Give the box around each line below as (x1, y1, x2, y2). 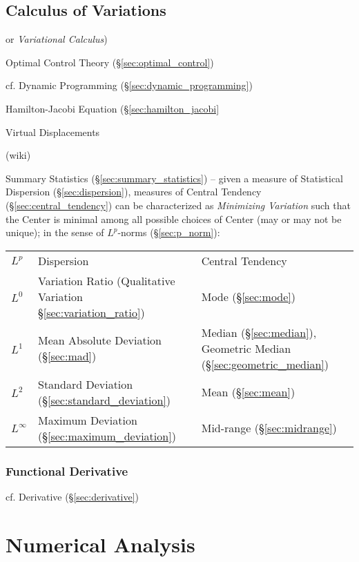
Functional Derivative (6, 462, 128, 479)
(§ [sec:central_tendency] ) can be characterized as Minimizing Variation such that (6, 197, 351, 212)
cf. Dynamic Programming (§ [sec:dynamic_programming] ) (6, 78, 253, 93)
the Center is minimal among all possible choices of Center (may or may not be (6, 211, 342, 226)
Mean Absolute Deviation (38, 332, 162, 349)
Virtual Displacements (6, 124, 100, 139)
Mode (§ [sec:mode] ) (201, 288, 296, 304)
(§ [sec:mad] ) (38, 348, 97, 365)
